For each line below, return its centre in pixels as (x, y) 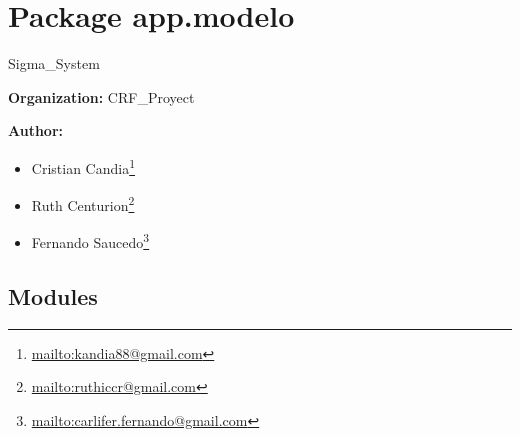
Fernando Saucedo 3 (90, 241)
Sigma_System (54, 63)
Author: (36, 130)
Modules (53, 296)
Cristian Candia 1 (83, 166)
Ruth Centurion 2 (83, 203)
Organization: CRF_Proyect (101, 96)
